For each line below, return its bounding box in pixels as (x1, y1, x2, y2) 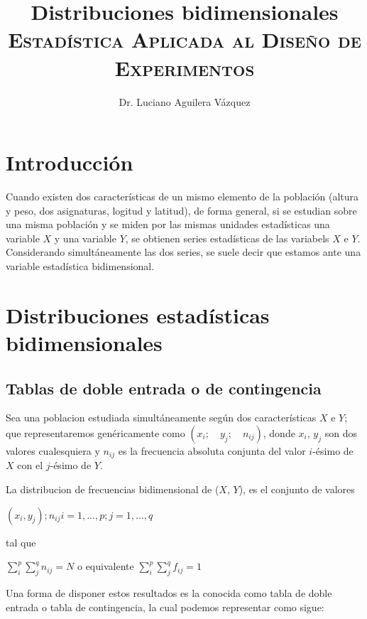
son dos (324, 425, 357, 440)
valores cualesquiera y (6, 443, 100, 458)
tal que (6, 534, 36, 549)
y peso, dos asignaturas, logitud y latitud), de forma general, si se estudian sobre (6, 203, 357, 217)
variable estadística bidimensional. (6, 259, 155, 273)
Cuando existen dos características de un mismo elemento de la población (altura (6, 189, 359, 204)
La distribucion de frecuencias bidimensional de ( (6, 482, 219, 496)
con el (17, 458, 43, 473)
